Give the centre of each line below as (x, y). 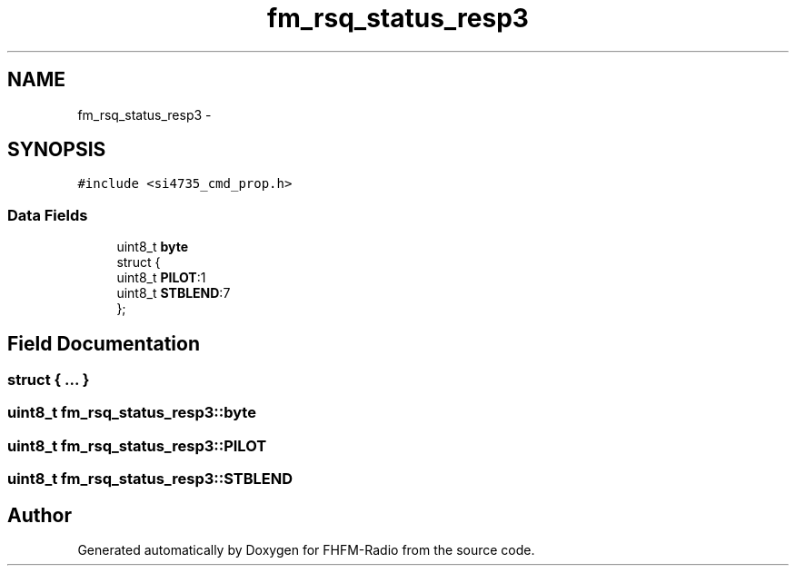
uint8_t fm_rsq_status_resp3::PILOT (137, 445)
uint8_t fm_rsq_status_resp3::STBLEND (150, 479)
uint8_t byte (153, 247)
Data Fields (48, 215)
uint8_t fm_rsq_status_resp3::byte (132, 413)
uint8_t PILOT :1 (161, 278)
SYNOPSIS (57, 150)
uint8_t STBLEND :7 (174, 293)
